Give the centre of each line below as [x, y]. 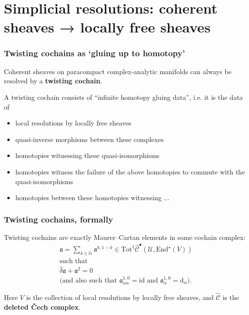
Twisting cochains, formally [58, 219]
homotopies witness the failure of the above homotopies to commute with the [130, 171]
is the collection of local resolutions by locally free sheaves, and [120, 297]
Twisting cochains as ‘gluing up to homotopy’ [94, 53]
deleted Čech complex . [42, 307]
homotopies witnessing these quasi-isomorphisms [87, 155]
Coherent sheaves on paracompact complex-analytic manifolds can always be [118, 71]
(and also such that [88, 280]
